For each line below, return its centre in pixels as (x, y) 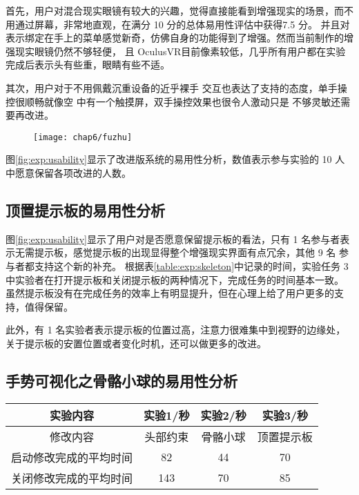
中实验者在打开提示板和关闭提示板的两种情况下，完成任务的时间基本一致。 (175, 279)
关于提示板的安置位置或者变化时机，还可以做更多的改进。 (136, 343)
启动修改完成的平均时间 (72, 457)
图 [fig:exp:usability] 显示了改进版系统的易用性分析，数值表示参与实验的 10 (169, 159)
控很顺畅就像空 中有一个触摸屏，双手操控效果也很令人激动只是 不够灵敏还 (173, 101)
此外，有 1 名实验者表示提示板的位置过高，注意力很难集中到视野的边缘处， (176, 330)
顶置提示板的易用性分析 (85, 210)
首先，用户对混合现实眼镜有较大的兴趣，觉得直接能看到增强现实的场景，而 (175, 10)
